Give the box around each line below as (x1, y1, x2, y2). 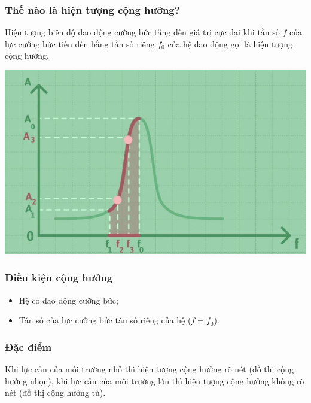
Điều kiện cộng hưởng (5, 270, 113, 285)
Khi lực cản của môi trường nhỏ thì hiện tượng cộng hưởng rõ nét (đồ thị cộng (5, 362, 294, 375)
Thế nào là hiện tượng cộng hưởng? (5, 2, 180, 17)
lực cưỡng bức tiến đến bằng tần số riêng (5, 37, 155, 50)
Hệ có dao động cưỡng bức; (19, 293, 118, 306)
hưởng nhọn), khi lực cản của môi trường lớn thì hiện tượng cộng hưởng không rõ (5, 374, 304, 387)
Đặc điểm (5, 339, 52, 354)
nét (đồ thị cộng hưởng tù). (5, 386, 106, 399)
